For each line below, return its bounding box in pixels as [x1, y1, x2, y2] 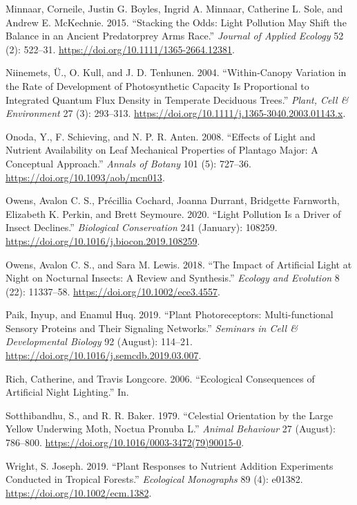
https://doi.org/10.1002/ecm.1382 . [6, 485, 152, 499]
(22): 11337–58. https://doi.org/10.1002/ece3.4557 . [6, 284, 220, 298]
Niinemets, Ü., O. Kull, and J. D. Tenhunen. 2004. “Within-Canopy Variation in [6, 65, 347, 80]
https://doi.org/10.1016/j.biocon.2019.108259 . [6, 233, 200, 248]
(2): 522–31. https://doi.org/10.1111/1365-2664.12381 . [6, 42, 235, 56]
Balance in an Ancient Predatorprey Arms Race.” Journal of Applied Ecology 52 [6, 28, 344, 43]
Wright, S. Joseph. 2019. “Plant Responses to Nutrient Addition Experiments [6, 458, 334, 472]
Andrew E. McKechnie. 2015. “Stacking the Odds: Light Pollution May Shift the [6, 15, 347, 29]
